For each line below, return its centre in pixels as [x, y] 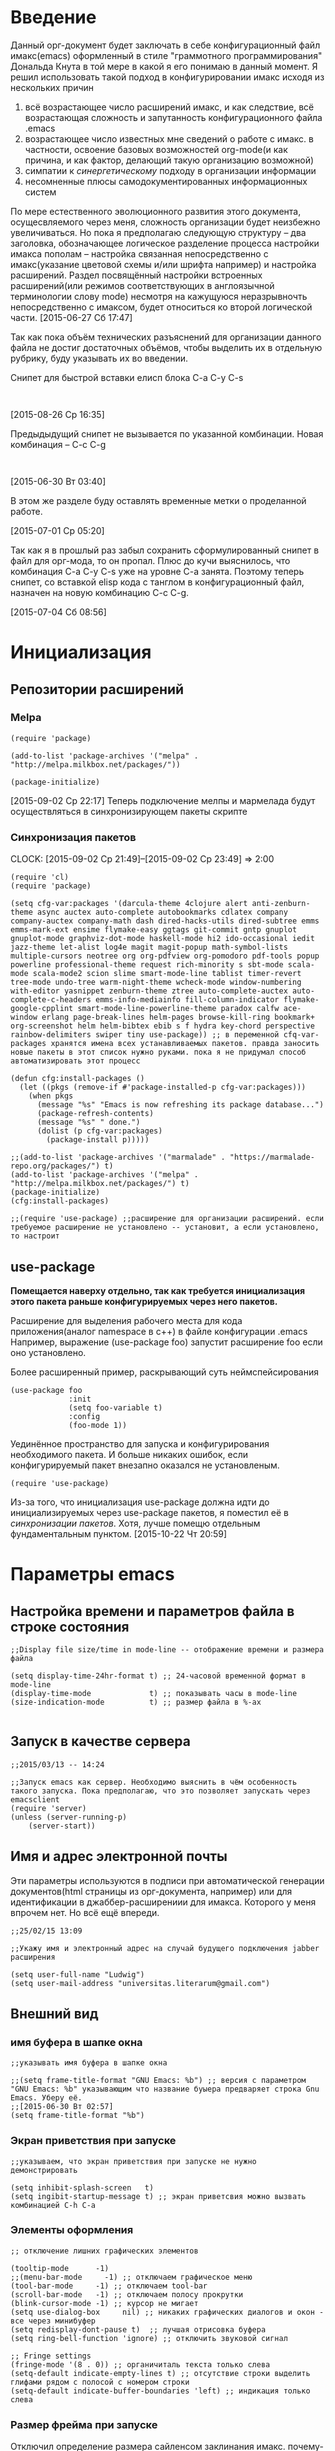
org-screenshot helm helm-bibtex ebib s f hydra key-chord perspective [162, 1026]
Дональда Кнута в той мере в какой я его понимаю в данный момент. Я [164, 66]
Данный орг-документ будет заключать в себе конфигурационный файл [165, 45]
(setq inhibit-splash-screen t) [82, 2187]
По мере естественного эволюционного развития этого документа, [156, 211]
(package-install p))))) [98, 1140]
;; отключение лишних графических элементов [104, 2251]
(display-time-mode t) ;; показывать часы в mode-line [154, 1693]
